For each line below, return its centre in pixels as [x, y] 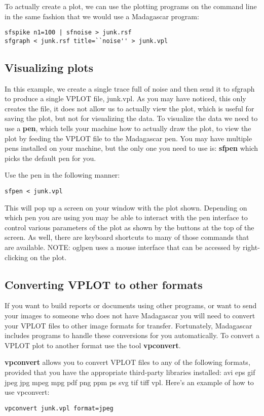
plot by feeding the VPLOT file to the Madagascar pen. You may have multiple [128, 138]
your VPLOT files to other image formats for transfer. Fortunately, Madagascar [128, 325]
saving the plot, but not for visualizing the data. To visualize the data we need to [131, 118]
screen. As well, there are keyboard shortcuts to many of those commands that [127, 237]
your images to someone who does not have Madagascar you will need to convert [130, 316]
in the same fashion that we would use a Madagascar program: [102, 16]
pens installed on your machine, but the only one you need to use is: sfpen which [131, 148]
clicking [16, 257]
